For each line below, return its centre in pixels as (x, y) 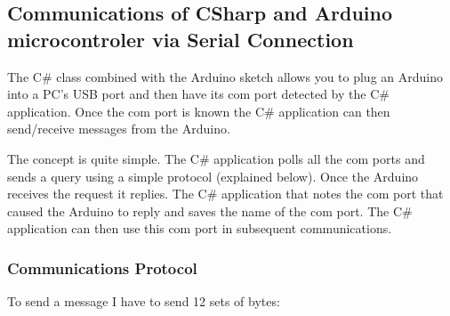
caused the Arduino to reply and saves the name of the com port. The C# (210, 211)
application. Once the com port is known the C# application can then (199, 111)
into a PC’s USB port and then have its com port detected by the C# (198, 94)
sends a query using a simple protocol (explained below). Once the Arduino (213, 176)
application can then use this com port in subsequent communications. (200, 228)
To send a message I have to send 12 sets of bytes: (144, 301)
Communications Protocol (102, 267)
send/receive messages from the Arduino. (119, 129)
